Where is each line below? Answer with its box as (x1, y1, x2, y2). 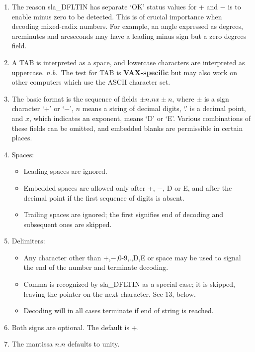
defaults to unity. (68, 339, 120, 349)
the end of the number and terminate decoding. (23, 262, 169, 272)
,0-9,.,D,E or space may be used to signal (116, 252, 241, 262)
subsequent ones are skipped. (23, 219, 112, 229)
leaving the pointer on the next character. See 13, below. (23, 288, 196, 299)
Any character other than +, (23, 252, 111, 262)
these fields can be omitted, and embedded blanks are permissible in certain (11, 122, 243, 133)
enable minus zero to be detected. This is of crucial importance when (11, 11, 222, 21)
